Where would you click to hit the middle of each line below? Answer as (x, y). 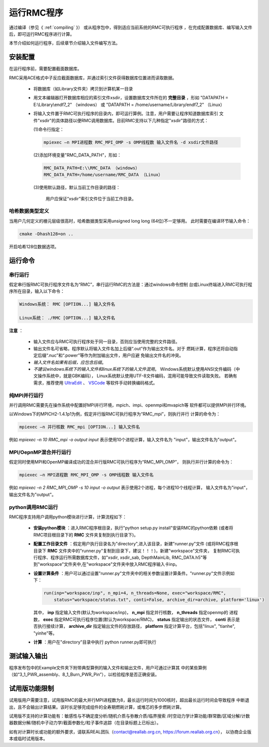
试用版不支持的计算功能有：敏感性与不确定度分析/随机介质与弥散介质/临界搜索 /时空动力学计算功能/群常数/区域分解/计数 (130, 716)
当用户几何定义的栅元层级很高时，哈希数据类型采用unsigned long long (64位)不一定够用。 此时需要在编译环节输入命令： (130, 221)
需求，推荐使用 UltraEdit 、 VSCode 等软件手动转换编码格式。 (96, 383)
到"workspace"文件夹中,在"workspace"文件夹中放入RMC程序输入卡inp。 (106, 564)
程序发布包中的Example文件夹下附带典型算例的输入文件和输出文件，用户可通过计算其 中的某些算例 (108, 667)
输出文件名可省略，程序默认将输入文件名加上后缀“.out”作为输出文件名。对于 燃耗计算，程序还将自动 (134, 348)
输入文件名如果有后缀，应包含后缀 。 (70, 362)
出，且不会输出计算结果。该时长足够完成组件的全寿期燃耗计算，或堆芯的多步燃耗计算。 (96, 707)
